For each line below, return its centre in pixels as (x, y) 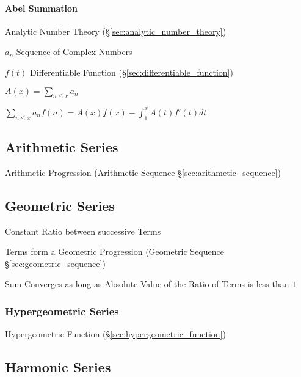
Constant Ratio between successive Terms (83, 231)
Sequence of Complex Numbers (74, 52)
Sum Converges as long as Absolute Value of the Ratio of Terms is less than (147, 284)
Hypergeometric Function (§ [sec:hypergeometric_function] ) (115, 334)
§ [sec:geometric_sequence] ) (55, 263)
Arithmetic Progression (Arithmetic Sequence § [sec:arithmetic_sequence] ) (143, 172)
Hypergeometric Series (62, 311)
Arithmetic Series (62, 147)
